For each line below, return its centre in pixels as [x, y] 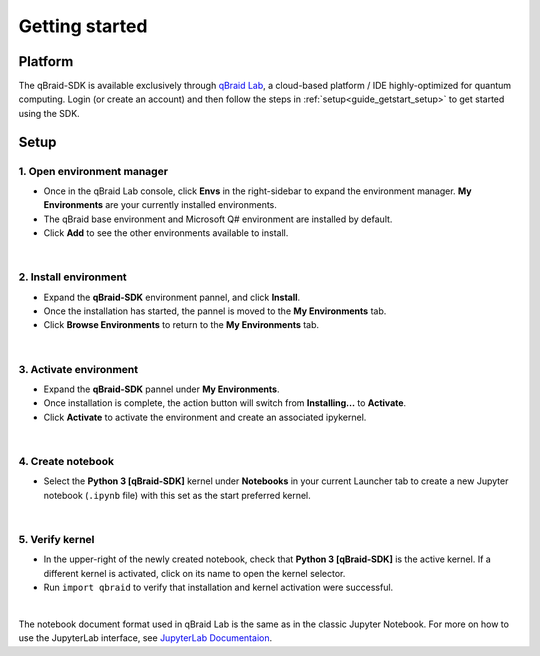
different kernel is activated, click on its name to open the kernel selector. [194, 573]
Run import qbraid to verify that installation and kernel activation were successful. [218, 587]
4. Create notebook [66, 461]
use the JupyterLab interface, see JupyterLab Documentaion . [145, 638]
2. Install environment [72, 277]
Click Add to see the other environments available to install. [166, 233]
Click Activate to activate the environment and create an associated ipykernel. [205, 417]
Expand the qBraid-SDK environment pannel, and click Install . [172, 297]
